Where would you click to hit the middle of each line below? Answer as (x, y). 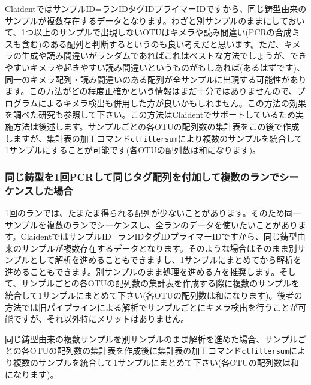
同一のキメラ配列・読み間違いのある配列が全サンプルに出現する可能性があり (156, 79)
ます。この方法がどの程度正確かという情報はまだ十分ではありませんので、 (151, 91)
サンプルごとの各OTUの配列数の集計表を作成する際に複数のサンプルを (160, 283)
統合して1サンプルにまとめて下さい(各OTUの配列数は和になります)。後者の (154, 295)
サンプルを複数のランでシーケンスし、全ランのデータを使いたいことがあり (151, 224)
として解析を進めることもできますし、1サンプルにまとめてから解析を (166, 260)
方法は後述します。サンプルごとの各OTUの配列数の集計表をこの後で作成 (156, 126)
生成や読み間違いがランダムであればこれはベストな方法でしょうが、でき (164, 56)
